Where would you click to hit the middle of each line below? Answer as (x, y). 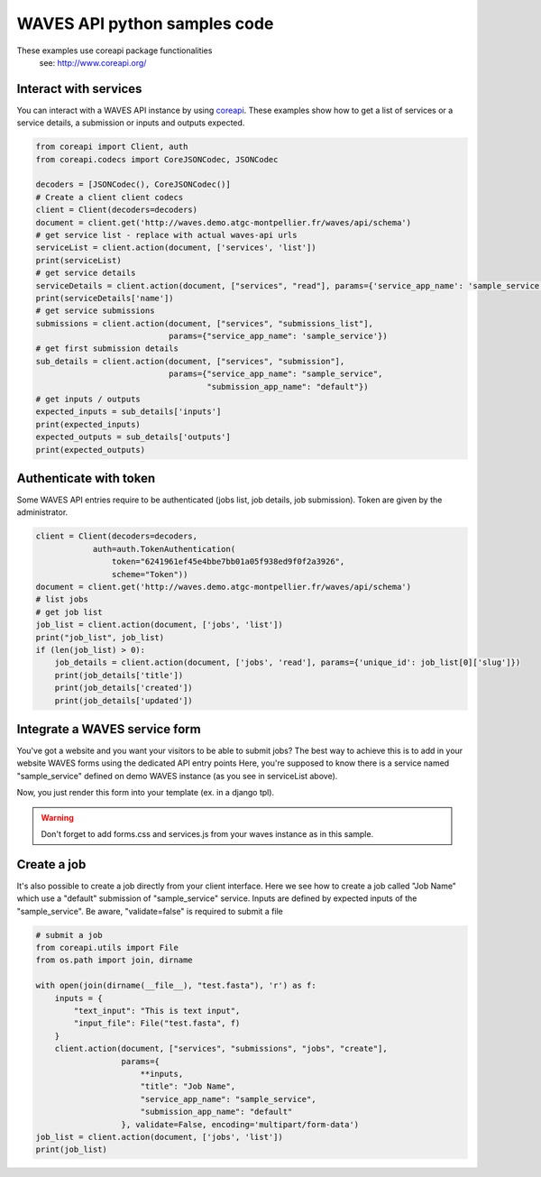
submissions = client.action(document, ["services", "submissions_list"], (205, 323)
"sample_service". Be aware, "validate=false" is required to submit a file (150, 911)
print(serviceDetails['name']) (105, 298)
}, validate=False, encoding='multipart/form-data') (240, 1124)
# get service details (86, 273)
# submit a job (69, 935)
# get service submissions (95, 311)
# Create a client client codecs (110, 197)
